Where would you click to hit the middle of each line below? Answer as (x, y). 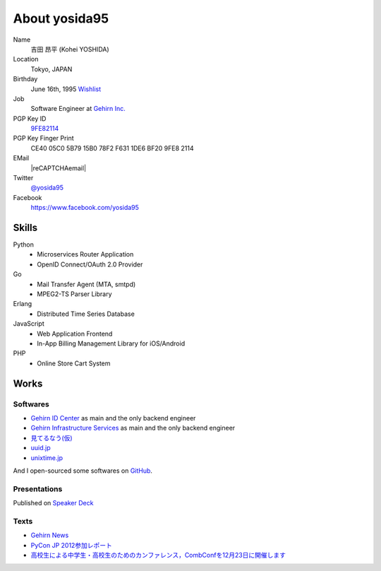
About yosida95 (61, 18)
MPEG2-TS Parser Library (74, 294)
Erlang (23, 304)
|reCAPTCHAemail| (59, 168)
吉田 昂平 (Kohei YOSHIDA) (70, 49)
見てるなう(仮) (52, 437)
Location (26, 59)
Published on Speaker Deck (53, 503)
